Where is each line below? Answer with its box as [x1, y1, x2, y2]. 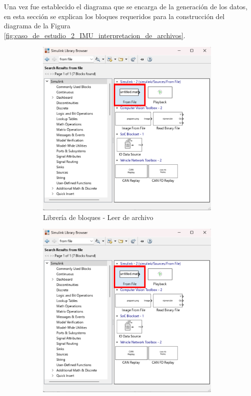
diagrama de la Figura [4, 21, 71, 31]
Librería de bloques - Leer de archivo [43, 212, 153, 222]
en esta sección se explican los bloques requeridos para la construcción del [4, 11, 225, 21]
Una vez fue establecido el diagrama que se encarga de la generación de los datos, [4, 1, 248, 11]
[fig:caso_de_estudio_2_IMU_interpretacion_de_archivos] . [4, 30, 186, 40]
